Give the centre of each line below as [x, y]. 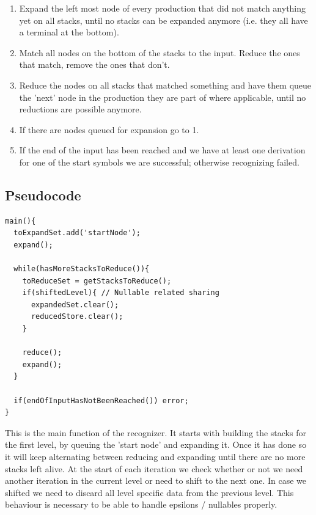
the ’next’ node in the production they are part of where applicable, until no [163, 97]
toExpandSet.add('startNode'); [77, 233]
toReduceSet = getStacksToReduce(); [97, 281]
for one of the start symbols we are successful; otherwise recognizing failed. [159, 162]
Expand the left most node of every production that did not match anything [163, 8]
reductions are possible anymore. [80, 109]
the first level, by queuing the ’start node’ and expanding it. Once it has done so [156, 444]
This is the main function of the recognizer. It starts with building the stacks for [156, 432]
